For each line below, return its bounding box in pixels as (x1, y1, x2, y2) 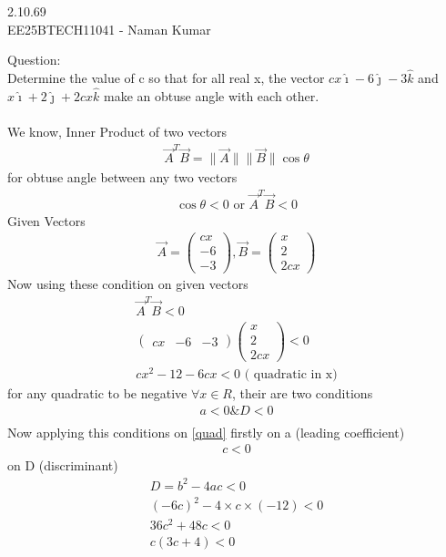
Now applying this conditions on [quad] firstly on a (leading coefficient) (7, 422, 405, 441)
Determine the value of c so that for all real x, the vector (7, 68, 325, 87)
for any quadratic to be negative (7, 384, 188, 403)
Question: (7, 50, 61, 69)
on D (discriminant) (7, 456, 118, 475)
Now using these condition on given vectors (7, 274, 248, 294)
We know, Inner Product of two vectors (7, 122, 228, 140)
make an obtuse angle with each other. (104, 86, 319, 105)
